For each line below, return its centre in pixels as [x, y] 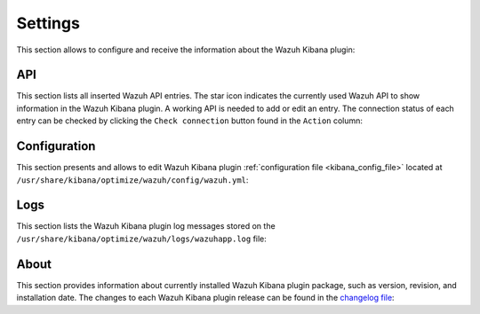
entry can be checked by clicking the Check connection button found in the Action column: [190, 121]
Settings [48, 23]
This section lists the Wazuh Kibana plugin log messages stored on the [146, 226]
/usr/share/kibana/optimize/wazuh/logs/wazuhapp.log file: [141, 239]
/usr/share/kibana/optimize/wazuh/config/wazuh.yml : [132, 180]
